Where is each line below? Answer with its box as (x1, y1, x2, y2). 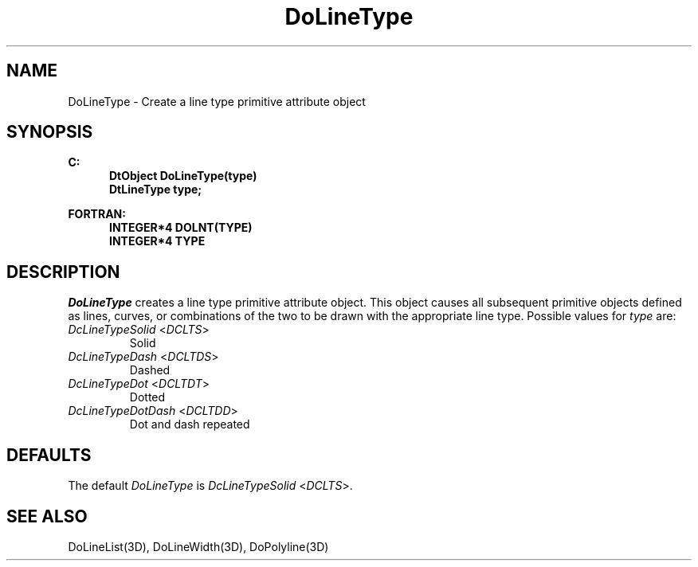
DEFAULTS (6, 444, 92, 465)
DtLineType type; (109, 182, 202, 197)
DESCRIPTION (6, 261, 120, 282)
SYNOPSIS (6, 122, 93, 143)
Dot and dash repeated (129, 417, 250, 432)
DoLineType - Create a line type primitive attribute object (68, 94, 366, 108)
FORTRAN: (68, 207, 126, 221)
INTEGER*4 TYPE (109, 234, 206, 248)
